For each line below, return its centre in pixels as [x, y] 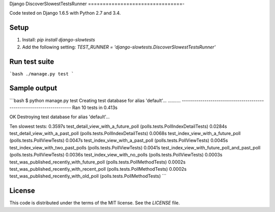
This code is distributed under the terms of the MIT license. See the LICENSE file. [95, 203]
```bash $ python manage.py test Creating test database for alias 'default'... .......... [95, 100]
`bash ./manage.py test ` [42, 74]
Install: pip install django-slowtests [59, 40]
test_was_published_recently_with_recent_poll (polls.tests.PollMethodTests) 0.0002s [98, 169]
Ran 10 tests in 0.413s [95, 108]
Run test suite [32, 61]
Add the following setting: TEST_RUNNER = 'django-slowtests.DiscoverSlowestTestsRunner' [119, 47]
